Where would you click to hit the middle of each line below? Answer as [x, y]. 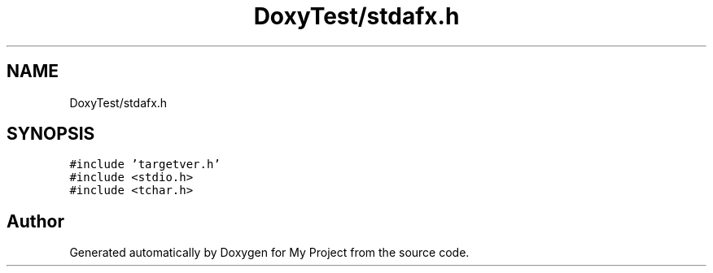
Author [35, 221]
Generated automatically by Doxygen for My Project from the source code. [269, 253]
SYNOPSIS [51, 134]
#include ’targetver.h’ [145, 165]
